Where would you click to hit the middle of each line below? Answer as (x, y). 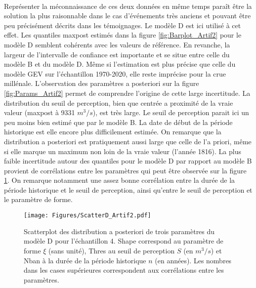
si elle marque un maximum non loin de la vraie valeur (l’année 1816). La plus (123, 151)
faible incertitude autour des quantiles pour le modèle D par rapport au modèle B (128, 161)
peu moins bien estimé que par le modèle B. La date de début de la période (118, 122)
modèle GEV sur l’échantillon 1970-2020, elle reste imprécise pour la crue (115, 73)
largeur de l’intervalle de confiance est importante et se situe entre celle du (117, 54)
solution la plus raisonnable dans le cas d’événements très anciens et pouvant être (128, 16)
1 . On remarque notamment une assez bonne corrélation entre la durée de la (120, 180)
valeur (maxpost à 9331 (40, 112)
